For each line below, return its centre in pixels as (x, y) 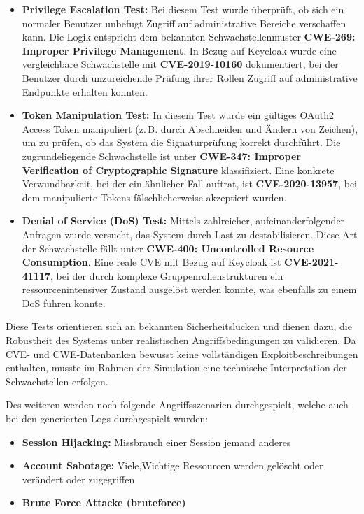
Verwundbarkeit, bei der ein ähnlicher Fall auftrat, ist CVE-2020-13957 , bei (190, 184)
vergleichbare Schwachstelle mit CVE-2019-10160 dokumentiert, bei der (180, 64)
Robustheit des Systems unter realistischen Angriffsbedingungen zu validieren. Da (181, 340)
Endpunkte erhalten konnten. (85, 91)
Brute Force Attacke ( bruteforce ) (104, 502)
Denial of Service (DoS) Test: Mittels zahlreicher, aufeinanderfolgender (183, 221)
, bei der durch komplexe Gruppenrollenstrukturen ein (167, 275)
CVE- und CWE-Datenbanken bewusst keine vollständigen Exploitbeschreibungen (182, 354)
